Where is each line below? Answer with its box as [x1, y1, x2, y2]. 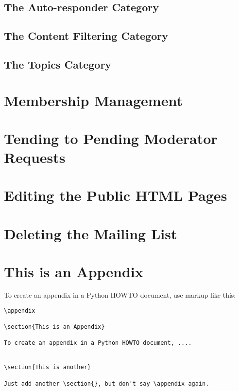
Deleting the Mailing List [4, 223, 177, 243]
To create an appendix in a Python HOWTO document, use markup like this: [4, 290, 236, 300]
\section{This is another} [4, 364, 91, 371]
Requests [4, 147, 66, 167]
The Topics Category [4, 56, 112, 71]
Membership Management [4, 90, 183, 110]
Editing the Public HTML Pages [4, 185, 227, 205]
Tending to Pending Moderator [4, 128, 218, 148]
